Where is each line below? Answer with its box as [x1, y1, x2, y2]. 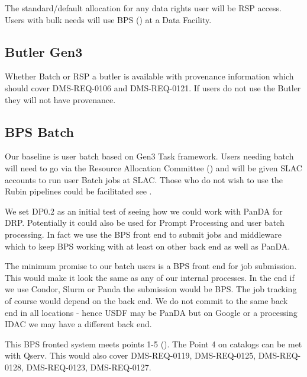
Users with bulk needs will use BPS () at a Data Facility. [5, 13, 212, 25]
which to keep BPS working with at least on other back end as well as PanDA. [5, 239, 290, 252]
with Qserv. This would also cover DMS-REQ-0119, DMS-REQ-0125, [5, 349, 256, 362]
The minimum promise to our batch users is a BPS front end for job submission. [5, 260, 297, 272]
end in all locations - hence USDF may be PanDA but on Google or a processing [5, 306, 298, 318]
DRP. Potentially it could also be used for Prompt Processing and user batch [5, 216, 285, 229]
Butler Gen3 [5, 42, 83, 60]
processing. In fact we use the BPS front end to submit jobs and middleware [5, 228, 282, 240]
